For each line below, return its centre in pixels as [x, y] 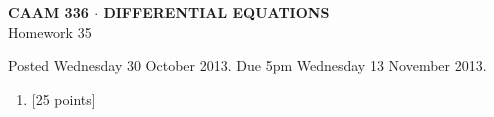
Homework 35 [50, 31]
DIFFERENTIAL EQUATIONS [216, 12]
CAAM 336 [48, 12]
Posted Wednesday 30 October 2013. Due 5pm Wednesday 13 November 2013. [247, 65]
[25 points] [63, 98]
